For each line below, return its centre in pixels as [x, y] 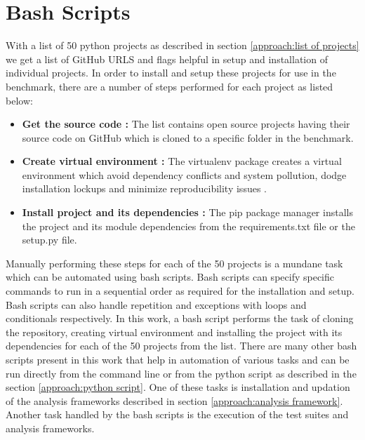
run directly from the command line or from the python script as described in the [181, 373]
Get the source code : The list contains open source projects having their [186, 124]
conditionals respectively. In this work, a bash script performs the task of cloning [180, 318]
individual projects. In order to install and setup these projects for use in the [171, 73]
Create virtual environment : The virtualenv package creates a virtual [182, 161]
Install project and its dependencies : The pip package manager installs [187, 212]
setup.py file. [49, 240]
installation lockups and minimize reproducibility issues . [144, 188]
